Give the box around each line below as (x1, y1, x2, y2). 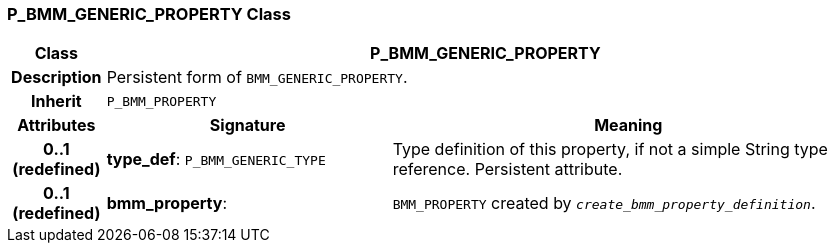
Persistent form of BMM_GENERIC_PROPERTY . (106, 67, 408, 88)
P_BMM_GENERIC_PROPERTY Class (7, 4, 291, 24)
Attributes (17, 115, 96, 136)
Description (11, 67, 102, 88)
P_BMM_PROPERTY (106, 93, 217, 109)
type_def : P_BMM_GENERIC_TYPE (106, 149, 326, 170)
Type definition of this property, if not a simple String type (392, 139, 828, 160)
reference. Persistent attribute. (392, 159, 623, 180)
